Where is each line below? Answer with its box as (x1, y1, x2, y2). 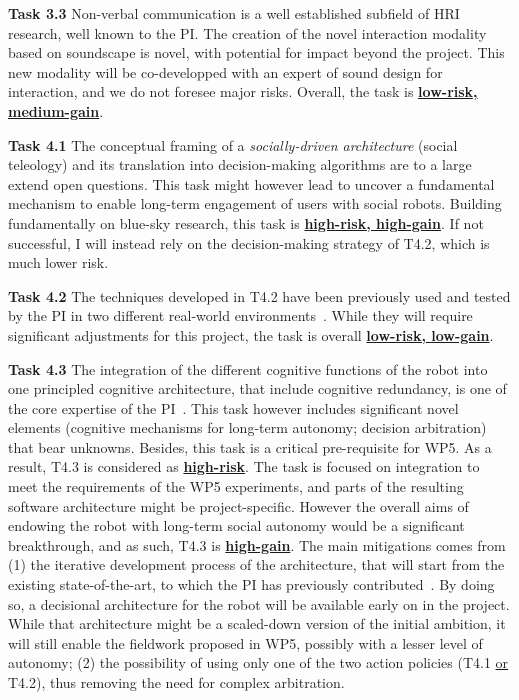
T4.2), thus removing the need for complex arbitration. (8, 672, 345, 692)
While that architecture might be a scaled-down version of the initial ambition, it (8, 613, 506, 634)
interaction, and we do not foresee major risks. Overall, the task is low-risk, (8, 81, 478, 102)
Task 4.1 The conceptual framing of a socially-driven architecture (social (8, 134, 458, 155)
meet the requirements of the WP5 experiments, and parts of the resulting (8, 476, 464, 497)
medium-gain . (8, 100, 104, 121)
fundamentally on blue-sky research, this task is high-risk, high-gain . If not (8, 212, 484, 233)
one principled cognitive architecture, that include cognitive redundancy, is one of (8, 378, 507, 399)
